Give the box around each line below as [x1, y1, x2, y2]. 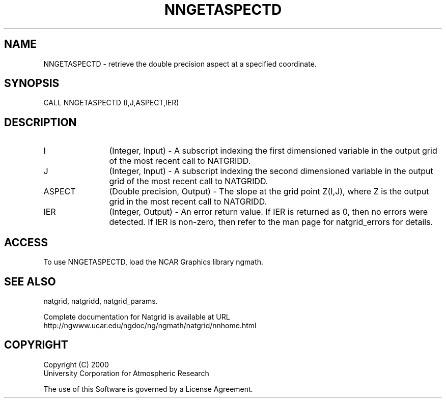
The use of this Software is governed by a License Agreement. [43, 384, 253, 393]
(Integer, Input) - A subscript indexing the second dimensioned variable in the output [109, 166, 433, 177]
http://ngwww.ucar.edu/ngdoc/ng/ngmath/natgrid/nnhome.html [43, 321, 257, 330]
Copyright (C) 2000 [43, 360, 109, 369]
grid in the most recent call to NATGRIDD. [109, 196, 267, 207]
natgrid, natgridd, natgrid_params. [43, 296, 158, 305]
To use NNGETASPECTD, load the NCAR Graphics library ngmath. [43, 257, 264, 267]
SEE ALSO [4, 275, 56, 288]
